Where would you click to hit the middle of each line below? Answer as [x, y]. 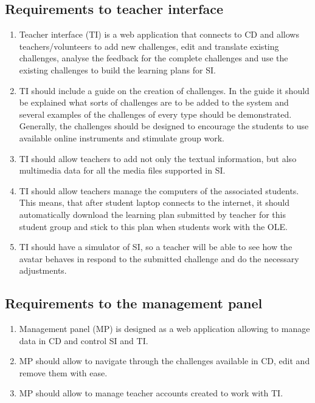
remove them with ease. [63, 372]
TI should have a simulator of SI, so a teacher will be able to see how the [156, 247]
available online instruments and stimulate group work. [122, 137]
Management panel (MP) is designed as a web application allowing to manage [164, 329]
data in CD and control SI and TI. [84, 340]
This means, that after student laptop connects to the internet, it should [154, 202]
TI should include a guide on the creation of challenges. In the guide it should [164, 90]
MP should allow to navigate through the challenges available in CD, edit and [164, 361]
